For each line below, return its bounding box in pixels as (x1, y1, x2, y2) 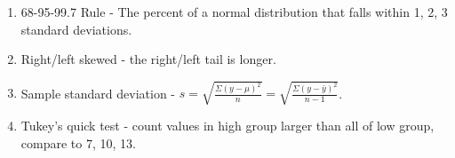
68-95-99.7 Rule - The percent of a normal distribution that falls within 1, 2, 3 (20, 3, 448, 20)
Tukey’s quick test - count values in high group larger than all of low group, (20, 116, 435, 135)
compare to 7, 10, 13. (20, 133, 136, 152)
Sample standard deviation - (20, 83, 175, 102)
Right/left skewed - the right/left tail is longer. (20, 50, 276, 68)
